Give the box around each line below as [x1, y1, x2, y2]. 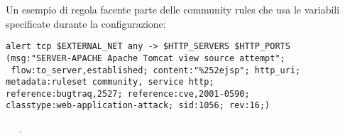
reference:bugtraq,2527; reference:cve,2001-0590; [6, 88, 250, 99]
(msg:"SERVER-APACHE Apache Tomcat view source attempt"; [6, 53, 285, 63]
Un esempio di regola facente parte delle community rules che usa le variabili [6, 2, 340, 16]
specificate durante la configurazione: [6, 16, 166, 31]
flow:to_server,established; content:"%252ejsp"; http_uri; [11, 65, 301, 75]
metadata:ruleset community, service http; [6, 77, 214, 87]
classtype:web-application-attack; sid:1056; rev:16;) [6, 100, 270, 111]
